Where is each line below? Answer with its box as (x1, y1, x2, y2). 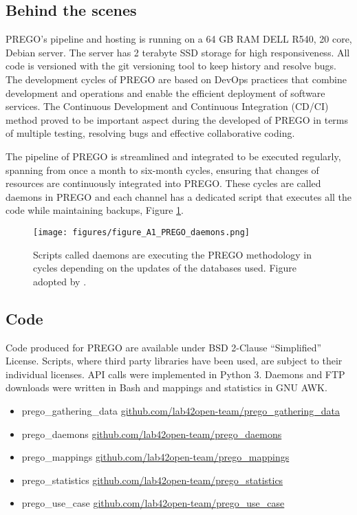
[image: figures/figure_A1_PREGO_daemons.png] (33, 227, 250, 237)
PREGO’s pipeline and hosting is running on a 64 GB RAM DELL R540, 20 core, (6, 32, 352, 46)
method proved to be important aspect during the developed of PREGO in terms (6, 112, 349, 127)
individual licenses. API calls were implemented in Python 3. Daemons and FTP (6, 366, 345, 381)
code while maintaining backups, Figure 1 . (6, 203, 184, 217)
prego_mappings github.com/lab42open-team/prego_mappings (21, 450, 290, 464)
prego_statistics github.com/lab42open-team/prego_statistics (21, 472, 283, 487)
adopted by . (33, 274, 87, 288)
